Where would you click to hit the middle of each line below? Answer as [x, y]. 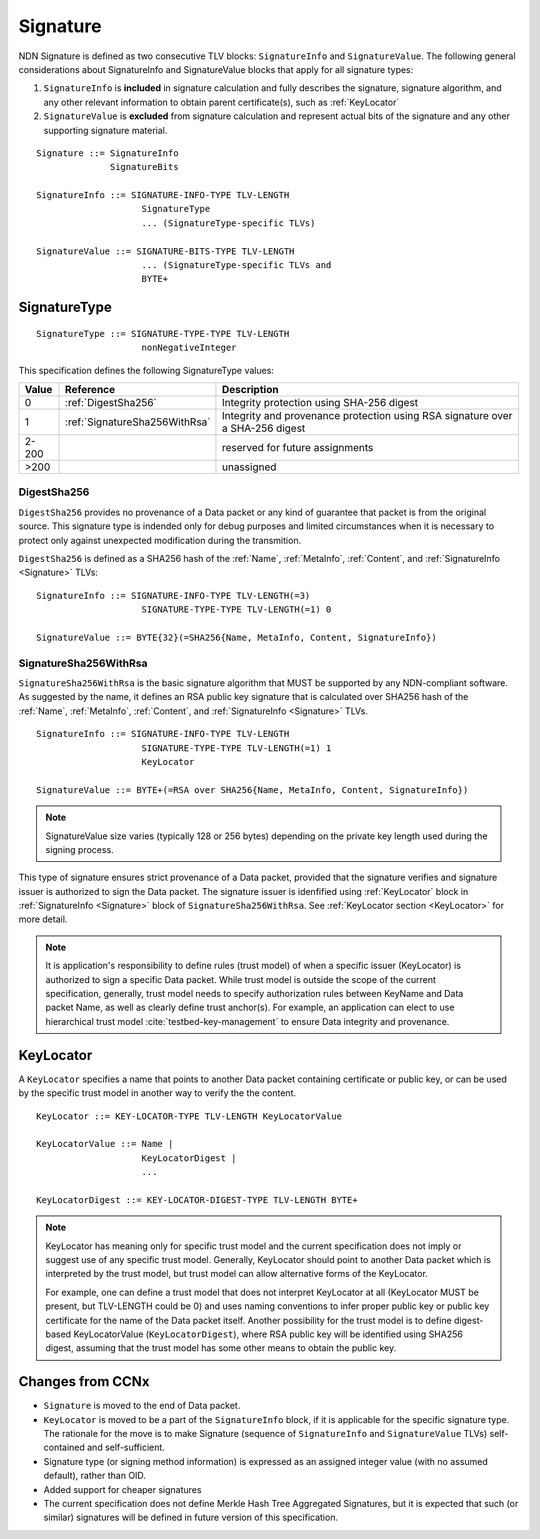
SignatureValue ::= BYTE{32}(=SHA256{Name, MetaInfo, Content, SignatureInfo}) [236, 637]
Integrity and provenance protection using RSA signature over [367, 415]
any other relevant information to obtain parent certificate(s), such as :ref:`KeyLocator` [221, 102]
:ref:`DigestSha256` [111, 402]
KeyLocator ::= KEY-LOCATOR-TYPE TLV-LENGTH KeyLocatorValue [189, 1116]
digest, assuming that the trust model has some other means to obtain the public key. [221, 1348]
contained [64, 1447]
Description [250, 389]
